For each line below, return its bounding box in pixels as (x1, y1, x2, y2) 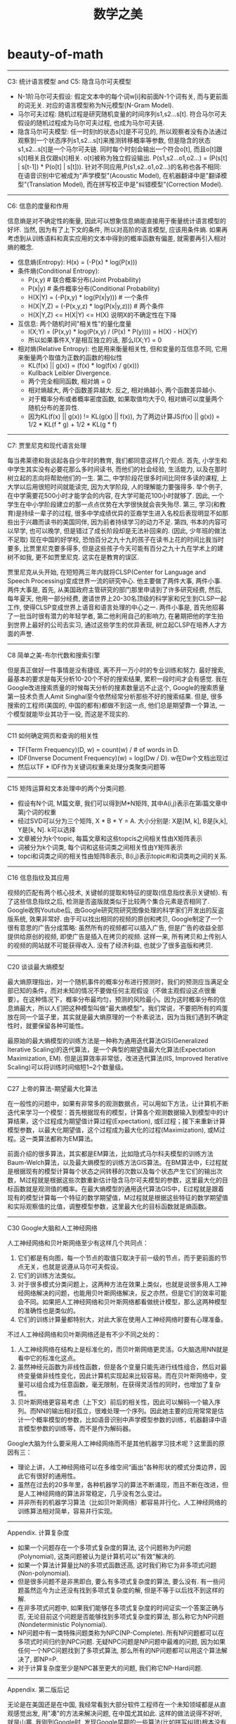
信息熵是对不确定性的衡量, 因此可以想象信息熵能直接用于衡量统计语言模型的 (7, 216, 226, 225)
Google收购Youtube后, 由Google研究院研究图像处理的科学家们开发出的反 (7, 905, 218, 914)
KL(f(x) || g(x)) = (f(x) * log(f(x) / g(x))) (27, 361, 140, 369)
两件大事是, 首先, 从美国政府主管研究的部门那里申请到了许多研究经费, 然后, (7, 585, 223, 594)
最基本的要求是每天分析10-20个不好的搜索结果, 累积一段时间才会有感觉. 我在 (7, 675, 228, 683)
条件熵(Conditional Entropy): (17, 267, 100, 275)
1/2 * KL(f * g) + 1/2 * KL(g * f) (27, 420, 117, 428)
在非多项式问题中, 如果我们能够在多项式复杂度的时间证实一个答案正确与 (17, 1603, 225, 1611)
